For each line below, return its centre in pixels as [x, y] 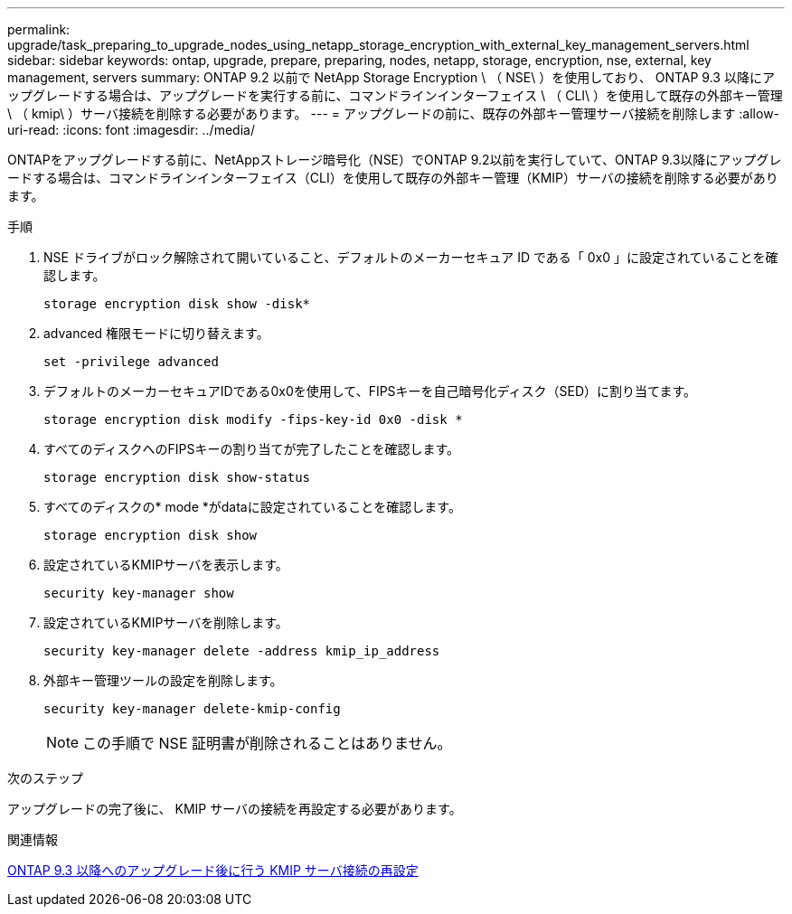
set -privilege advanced [131, 362]
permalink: [39, 29]
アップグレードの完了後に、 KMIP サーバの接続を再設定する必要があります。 [235, 809]
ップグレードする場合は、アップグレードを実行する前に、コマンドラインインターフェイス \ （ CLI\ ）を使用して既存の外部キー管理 [395, 95]
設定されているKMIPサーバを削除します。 [166, 622]
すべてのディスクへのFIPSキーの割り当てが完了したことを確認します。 [252, 449]
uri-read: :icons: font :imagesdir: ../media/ [131, 130]
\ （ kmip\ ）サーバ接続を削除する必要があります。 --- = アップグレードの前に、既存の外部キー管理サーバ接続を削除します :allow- [394, 113]
